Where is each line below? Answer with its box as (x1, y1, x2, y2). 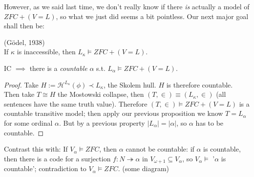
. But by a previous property (59, 117, 145, 128)
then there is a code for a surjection (4, 153, 111, 163)
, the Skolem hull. (104, 79, 156, 89)
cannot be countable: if (126, 144, 194, 154)
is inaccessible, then (17, 46, 76, 57)
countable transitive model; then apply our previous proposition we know (4, 108, 223, 118)
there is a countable (29, 63, 87, 73)
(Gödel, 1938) (4, 37, 45, 47)
